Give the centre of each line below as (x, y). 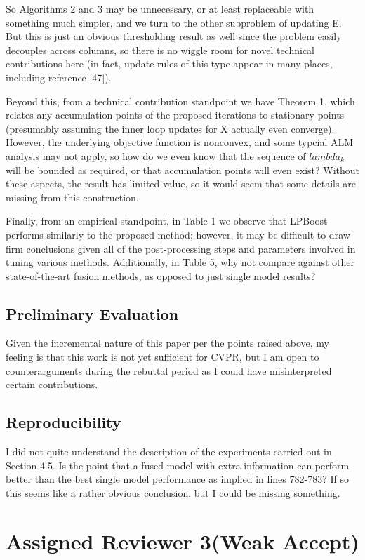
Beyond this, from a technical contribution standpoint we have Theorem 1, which (180, 101)
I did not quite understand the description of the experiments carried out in (169, 452)
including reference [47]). (59, 77)
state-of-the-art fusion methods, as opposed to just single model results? (161, 275)
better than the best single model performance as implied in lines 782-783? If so (177, 479)
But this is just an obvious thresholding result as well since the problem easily (174, 36)
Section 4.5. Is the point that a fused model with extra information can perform (178, 465)
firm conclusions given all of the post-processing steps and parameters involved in (181, 248)
